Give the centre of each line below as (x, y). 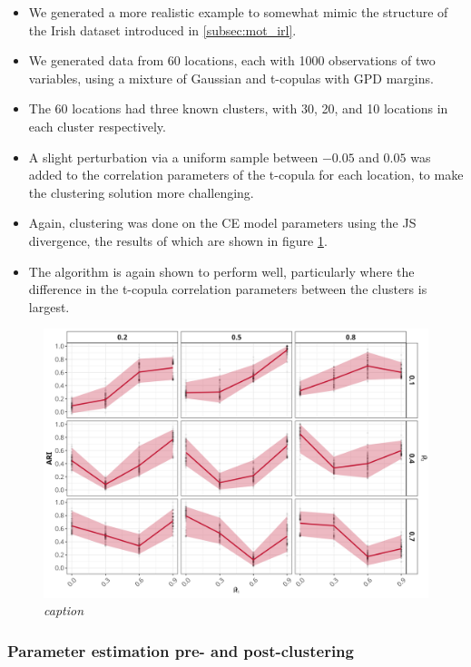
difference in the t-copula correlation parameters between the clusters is (228, 289)
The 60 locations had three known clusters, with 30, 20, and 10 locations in (238, 108)
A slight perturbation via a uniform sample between (173, 157)
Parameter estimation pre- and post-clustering (181, 650)
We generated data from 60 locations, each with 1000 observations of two (232, 60)
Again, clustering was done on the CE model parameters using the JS (222, 223)
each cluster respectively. (97, 126)
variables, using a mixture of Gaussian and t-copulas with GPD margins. (231, 78)
